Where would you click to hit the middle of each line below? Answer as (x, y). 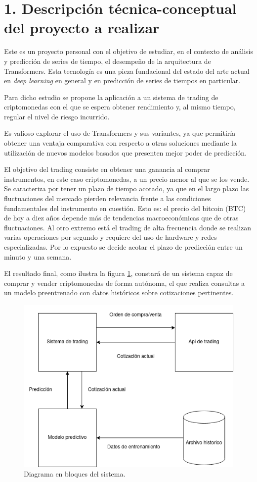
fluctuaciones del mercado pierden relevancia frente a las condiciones (107, 198)
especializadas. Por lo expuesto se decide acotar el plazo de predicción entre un (123, 247)
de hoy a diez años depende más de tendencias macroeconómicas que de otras (121, 218)
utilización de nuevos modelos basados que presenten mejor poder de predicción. (125, 152)
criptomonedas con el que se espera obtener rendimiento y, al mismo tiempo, (120, 107)
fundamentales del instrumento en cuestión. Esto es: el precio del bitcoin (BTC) (125, 208)
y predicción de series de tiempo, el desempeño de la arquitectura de (107, 61)
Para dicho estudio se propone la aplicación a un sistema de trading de (111, 97)
